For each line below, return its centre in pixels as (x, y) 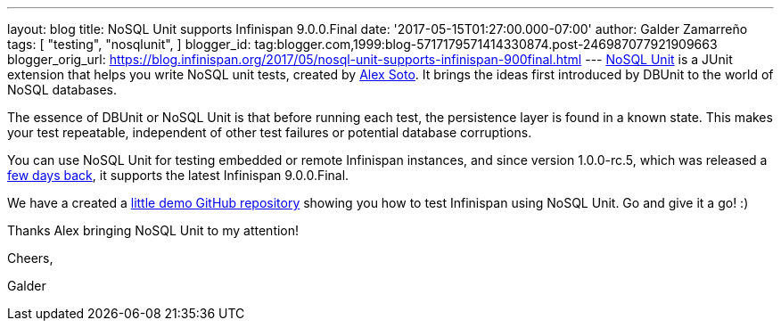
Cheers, (30, 258)
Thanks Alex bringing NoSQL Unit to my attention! (153, 230)
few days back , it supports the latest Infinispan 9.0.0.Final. (178, 175)
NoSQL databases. (62, 90)
